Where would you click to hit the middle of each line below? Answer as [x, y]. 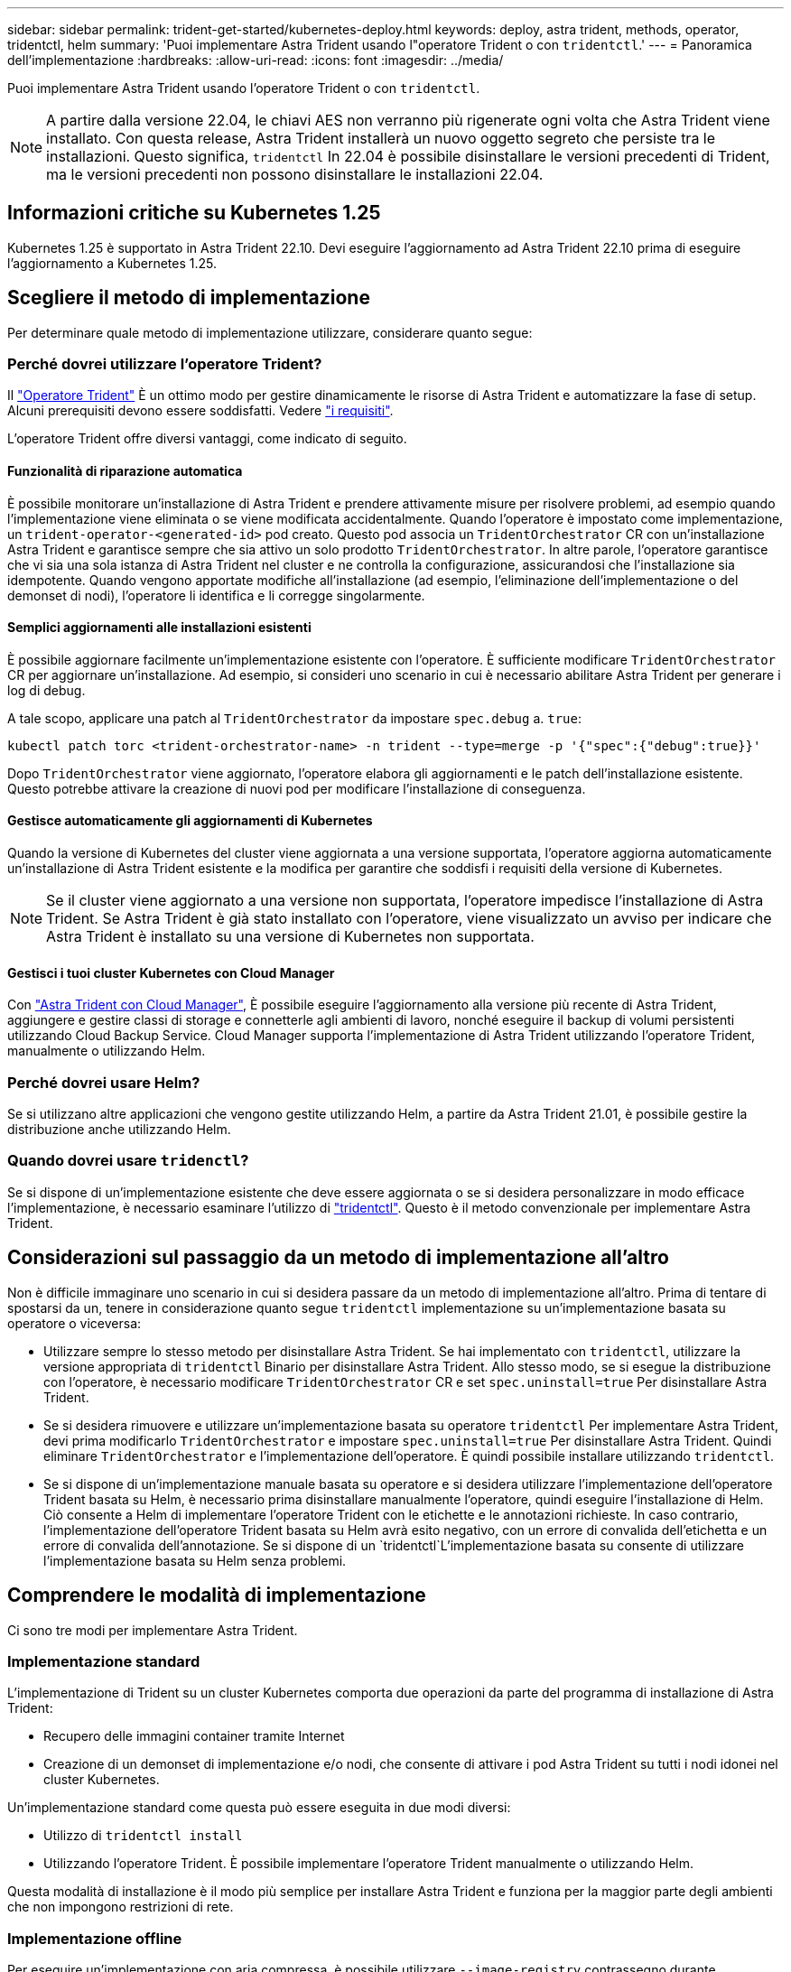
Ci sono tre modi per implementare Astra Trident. [153, 1630]
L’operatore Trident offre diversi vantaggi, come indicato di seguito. [207, 439]
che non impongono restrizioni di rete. [121, 1907]
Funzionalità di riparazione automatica [125, 471]
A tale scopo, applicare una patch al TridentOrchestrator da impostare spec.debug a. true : [294, 718]
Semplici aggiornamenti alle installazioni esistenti [159, 628]
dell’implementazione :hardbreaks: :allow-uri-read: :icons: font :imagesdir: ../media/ [256, 60]
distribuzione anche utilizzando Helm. [119, 1130]
